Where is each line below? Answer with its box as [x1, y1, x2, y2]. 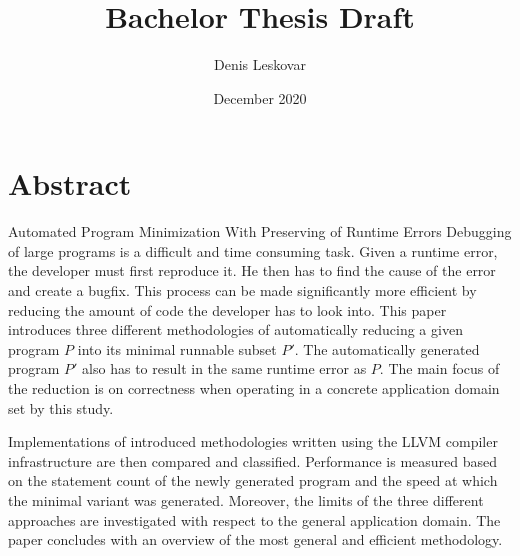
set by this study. [8, 397, 114, 418]
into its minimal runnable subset [77, 338, 277, 359]
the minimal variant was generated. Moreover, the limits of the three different [8, 489, 484, 510]
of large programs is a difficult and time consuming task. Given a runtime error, [8, 240, 498, 261]
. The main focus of [379, 358, 500, 379]
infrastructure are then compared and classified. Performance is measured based [8, 450, 498, 471]
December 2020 [213, 87, 307, 108]
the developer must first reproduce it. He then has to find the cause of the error [8, 260, 496, 281]
